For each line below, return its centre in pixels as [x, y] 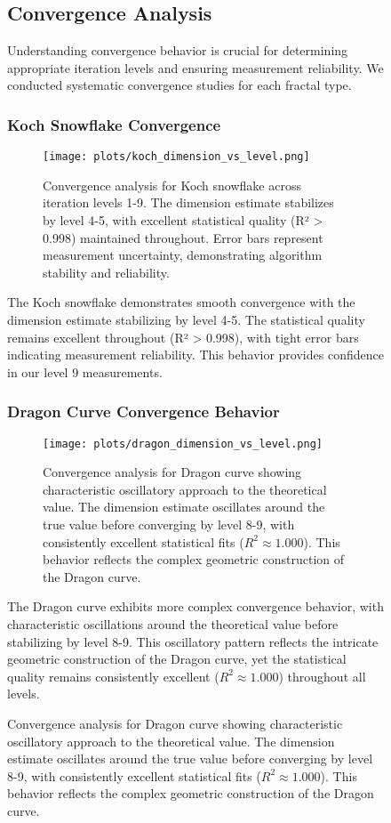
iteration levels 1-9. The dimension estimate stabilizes [188, 202]
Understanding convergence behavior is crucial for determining [178, 50]
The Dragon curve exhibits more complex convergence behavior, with [195, 606]
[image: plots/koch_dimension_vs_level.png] [176, 157]
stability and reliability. [106, 272]
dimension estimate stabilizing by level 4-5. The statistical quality [186, 320]
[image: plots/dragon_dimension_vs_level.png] [183, 444]
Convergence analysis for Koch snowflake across [172, 185]
